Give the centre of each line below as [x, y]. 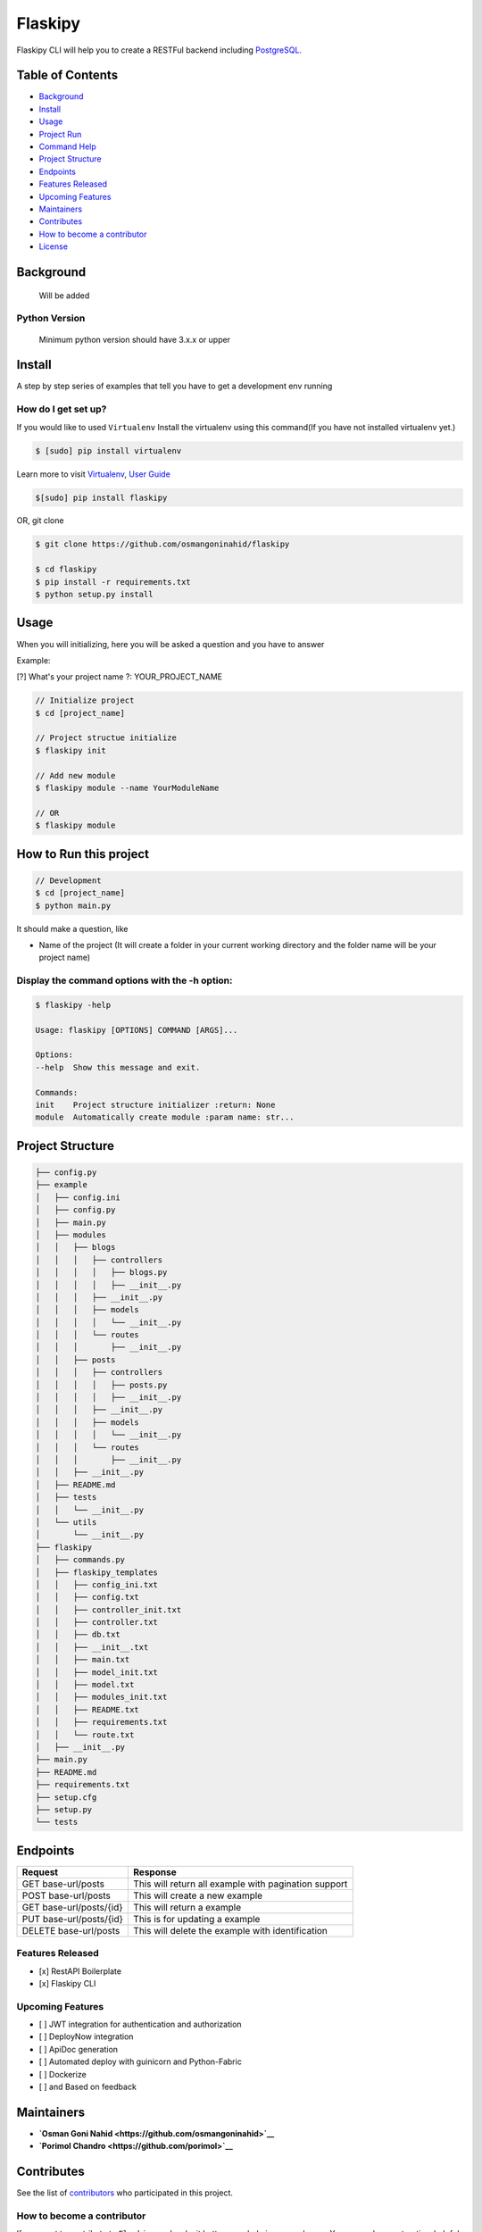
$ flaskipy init [71, 750]
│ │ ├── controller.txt [96, 1622]
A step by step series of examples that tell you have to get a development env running [175, 386]
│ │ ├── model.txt [85, 1685]
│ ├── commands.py [80, 1560]
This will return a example [187, 1907]
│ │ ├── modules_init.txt [101, 1697]
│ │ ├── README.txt [87, 1709]
